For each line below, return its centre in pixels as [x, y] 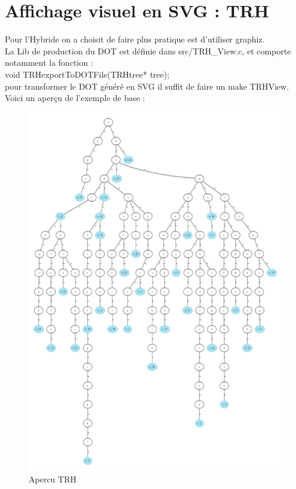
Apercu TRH [53, 479]
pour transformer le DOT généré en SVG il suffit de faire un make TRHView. [147, 86]
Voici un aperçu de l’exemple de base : [75, 98]
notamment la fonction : [49, 62]
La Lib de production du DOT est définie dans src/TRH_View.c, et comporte [148, 51]
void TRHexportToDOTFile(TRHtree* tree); [87, 74]
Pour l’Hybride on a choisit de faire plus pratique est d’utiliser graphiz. [135, 39]
